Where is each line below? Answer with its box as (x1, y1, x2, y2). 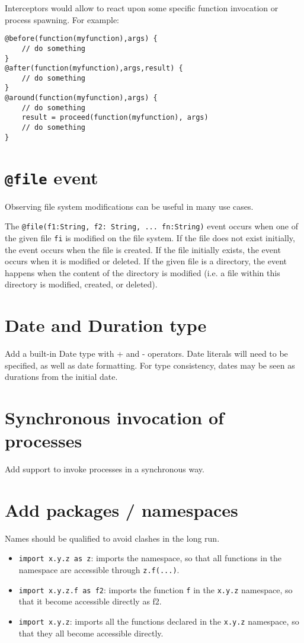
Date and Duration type (5, 313, 207, 337)
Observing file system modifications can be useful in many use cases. (5, 200, 254, 212)
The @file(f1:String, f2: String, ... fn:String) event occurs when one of (5, 220, 298, 232)
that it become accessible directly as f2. (18, 595, 162, 607)
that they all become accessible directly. (18, 626, 164, 639)
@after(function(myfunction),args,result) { (5, 64, 183, 73)
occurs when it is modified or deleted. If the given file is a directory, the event (5, 255, 287, 267)
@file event (5, 165, 98, 189)
